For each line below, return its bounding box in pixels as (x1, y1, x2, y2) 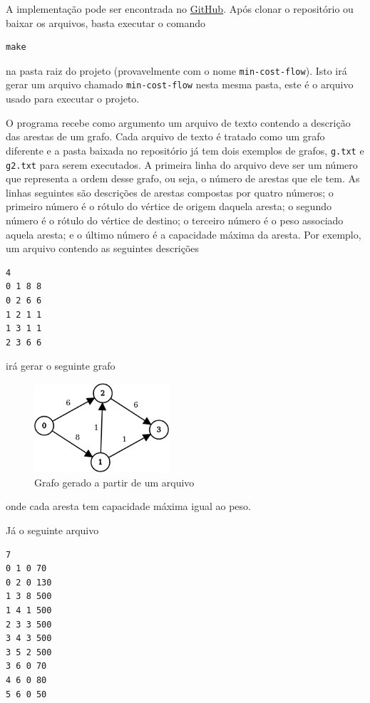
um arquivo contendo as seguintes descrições (6, 241, 200, 256)
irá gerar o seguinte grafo (6, 358, 115, 373)
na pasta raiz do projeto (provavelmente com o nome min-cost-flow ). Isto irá (6, 63, 347, 78)
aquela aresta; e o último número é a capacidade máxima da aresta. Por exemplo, (6, 226, 361, 241)
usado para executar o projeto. (6, 91, 140, 106)
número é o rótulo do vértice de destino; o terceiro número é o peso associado (6, 212, 344, 227)
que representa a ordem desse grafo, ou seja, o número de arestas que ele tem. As (6, 171, 360, 186)
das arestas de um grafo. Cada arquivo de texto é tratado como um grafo (6, 129, 325, 144)
